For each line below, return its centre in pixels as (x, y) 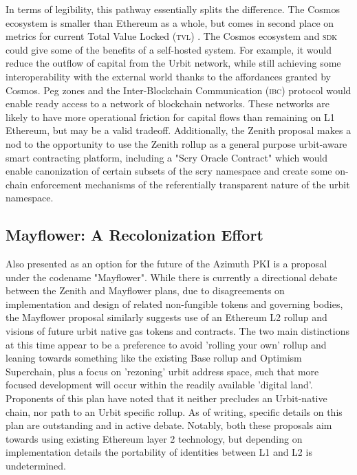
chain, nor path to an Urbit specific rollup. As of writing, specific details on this (174, 411)
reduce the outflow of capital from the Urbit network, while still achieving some (173, 63)
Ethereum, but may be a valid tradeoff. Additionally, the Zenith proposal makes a (178, 130)
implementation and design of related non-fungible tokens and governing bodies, (174, 303)
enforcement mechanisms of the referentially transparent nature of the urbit (190, 184)
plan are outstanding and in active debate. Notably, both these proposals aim (169, 425)
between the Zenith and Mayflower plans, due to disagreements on (145, 290)
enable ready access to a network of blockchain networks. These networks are (168, 103)
